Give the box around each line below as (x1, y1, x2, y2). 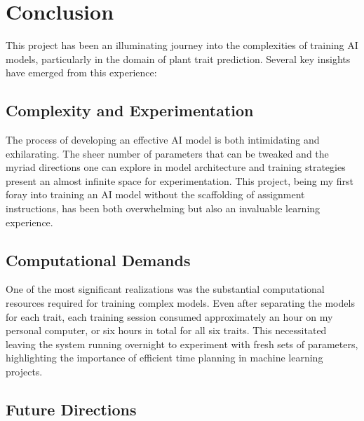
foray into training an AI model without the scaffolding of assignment (6, 187, 305, 202)
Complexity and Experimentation (6, 99, 254, 121)
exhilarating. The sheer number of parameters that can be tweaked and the (6, 146, 329, 160)
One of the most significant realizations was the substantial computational (6, 282, 325, 296)
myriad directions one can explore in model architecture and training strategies (6, 160, 346, 174)
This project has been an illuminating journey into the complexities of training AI (6, 38, 358, 53)
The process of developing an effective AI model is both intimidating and (6, 132, 320, 147)
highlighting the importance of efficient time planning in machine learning (6, 350, 323, 365)
